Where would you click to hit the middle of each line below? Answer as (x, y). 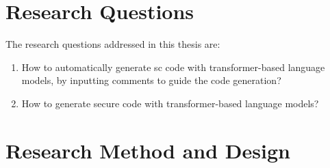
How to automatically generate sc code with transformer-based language (173, 67)
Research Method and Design (148, 150)
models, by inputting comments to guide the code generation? (151, 80)
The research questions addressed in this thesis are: (113, 44)
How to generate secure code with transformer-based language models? (170, 103)
